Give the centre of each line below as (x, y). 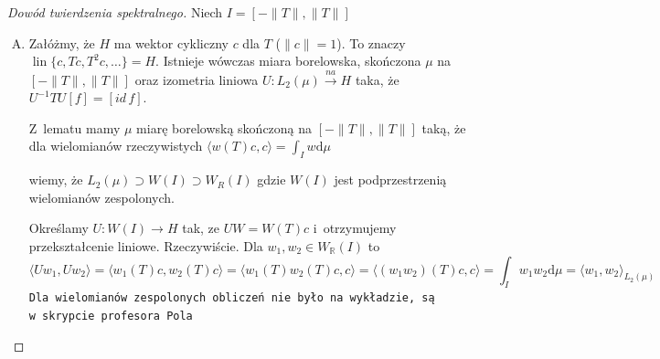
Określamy (59, 228)
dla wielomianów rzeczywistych (116, 146)
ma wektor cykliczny (171, 42)
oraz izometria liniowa (197, 79)
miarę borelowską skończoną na (224, 127)
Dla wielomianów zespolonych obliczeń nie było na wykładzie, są (232, 298)
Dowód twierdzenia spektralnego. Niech (115, 12)
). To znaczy (371, 42)
